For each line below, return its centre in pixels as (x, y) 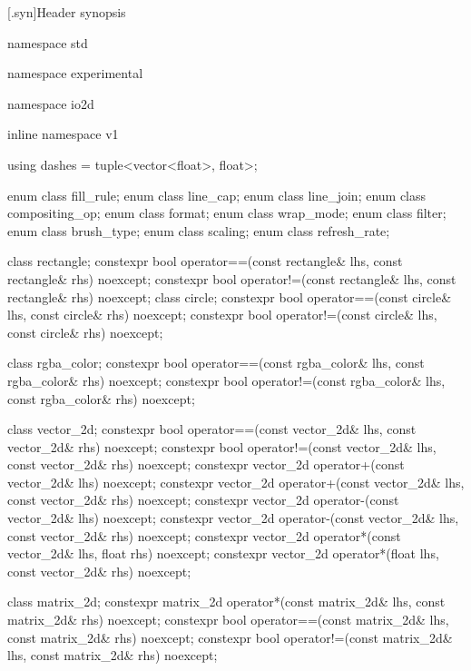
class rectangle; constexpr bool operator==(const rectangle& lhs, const (205, 261)
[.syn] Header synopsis (67, 12)
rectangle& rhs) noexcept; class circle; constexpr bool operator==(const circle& (230, 296)
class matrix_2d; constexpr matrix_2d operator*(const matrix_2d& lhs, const (226, 602)
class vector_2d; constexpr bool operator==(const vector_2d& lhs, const (212, 429)
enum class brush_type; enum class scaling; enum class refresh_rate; (199, 230)
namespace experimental (75, 73)
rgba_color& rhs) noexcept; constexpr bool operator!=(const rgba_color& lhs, (226, 380)
